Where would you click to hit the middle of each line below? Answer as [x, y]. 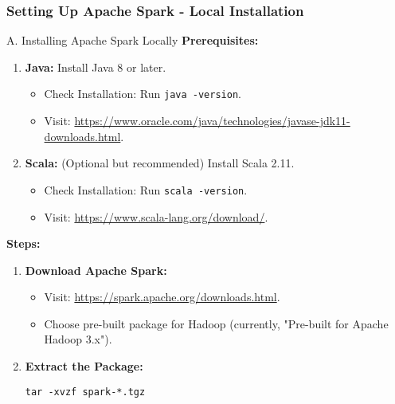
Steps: [23, 243]
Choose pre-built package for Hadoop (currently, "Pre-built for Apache [216, 323]
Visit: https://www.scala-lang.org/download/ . [156, 216]
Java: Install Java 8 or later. [96, 67]
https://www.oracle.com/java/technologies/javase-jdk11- [212, 121]
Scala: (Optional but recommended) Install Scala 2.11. [160, 163]
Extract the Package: [84, 366]
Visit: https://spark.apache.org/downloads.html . [162, 297]
